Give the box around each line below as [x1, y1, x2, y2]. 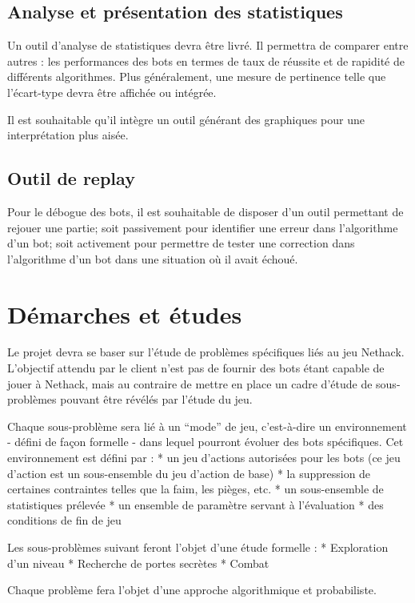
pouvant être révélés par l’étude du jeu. [60, 391, 253, 408]
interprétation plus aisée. [7, 127, 129, 143]
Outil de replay [7, 166, 135, 191]
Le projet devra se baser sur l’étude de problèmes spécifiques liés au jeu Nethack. [7, 344, 405, 360]
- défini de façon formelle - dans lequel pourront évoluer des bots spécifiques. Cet [7, 433, 404, 450]
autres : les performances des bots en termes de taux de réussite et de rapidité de [7, 52, 405, 69]
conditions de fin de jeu [7, 512, 122, 529]
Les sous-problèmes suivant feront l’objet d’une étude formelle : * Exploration [7, 539, 389, 555]
